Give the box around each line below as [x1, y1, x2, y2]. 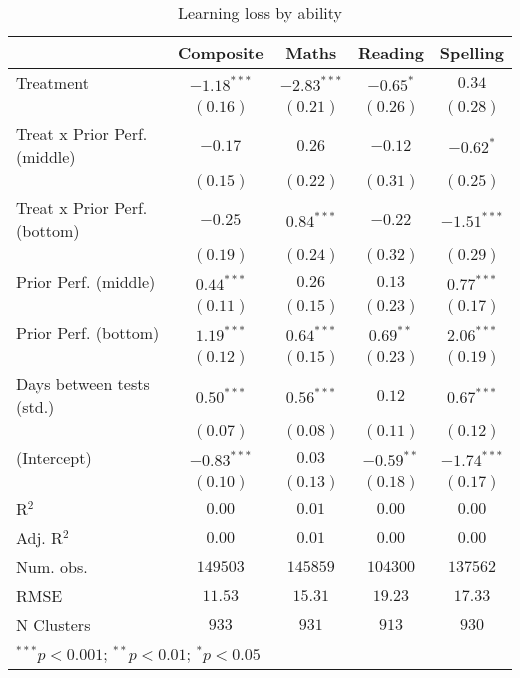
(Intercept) [16, 446, 92, 469]
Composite [177, 41, 264, 64]
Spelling [439, 41, 504, 64]
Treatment [16, 71, 89, 94]
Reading [357, 41, 424, 64]
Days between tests [16, 372, 150, 395]
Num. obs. [16, 555, 88, 578]
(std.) [16, 395, 55, 418]
